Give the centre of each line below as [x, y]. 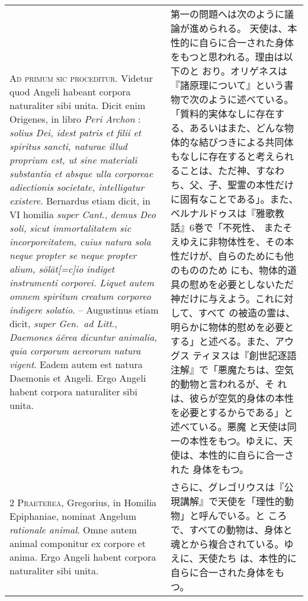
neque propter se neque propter [73, 255]
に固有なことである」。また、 [235, 199]
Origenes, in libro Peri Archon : [75, 119]
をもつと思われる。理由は [227, 57]
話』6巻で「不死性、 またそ [232, 227]
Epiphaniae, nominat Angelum [73, 516]
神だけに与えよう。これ [223, 298]
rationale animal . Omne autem [73, 530]
